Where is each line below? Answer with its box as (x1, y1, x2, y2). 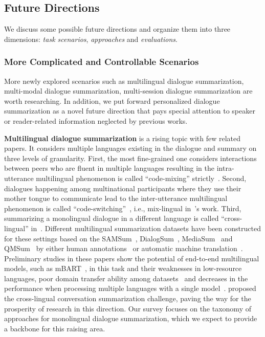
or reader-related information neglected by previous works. (4, 115, 188, 126)
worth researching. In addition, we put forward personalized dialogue (4, 95, 220, 106)
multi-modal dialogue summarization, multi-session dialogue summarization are (4, 85, 253, 96)
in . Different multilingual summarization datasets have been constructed (31, 222, 261, 233)
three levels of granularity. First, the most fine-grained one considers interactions (4, 152, 257, 163)
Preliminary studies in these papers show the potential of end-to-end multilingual (4, 253, 259, 263)
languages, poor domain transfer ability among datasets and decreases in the (4, 273, 248, 283)
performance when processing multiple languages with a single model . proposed (4, 283, 256, 294)
